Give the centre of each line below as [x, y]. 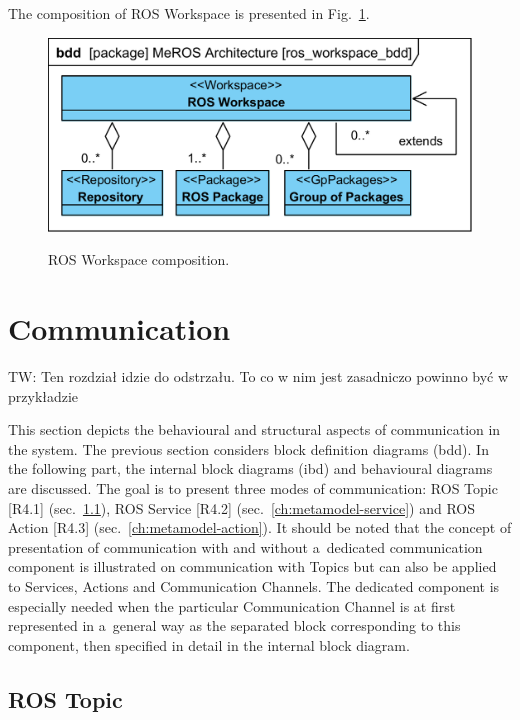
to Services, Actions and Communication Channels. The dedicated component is [254, 586]
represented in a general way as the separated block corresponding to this [234, 625]
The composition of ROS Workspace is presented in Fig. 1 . [189, 13]
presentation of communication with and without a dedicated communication [245, 546]
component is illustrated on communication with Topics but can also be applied [252, 566]
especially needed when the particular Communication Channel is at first [232, 605]
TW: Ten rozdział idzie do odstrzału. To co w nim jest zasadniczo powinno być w [258, 376]
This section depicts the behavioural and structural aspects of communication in [254, 429]
